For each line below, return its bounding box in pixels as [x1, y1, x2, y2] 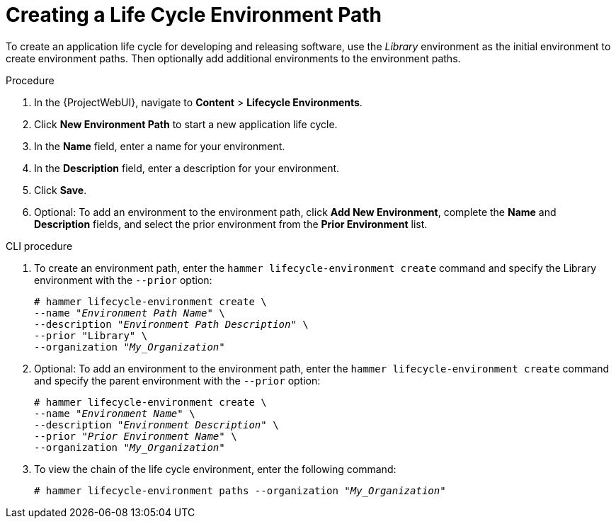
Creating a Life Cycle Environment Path [6, 3, 382, 27]
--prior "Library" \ [34, 329, 148, 341]
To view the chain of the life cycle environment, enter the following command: [34, 462, 397, 475]
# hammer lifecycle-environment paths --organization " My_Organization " [34, 484, 446, 496]
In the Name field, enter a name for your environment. [34, 139, 285, 152]
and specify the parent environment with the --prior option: [34, 374, 321, 387]
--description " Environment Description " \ [34, 418, 279, 431]
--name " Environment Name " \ [34, 407, 195, 419]
